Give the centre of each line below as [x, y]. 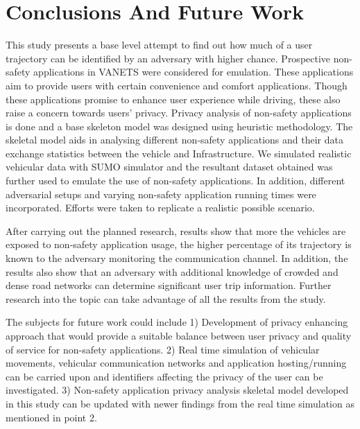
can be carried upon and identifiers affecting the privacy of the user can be [164, 376]
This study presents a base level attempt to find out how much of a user [159, 45]
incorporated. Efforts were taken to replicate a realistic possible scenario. [160, 208]
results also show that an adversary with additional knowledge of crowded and [172, 271]
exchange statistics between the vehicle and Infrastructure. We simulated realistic [179, 153]
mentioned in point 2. [51, 417]
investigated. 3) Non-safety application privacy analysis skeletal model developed [177, 390]
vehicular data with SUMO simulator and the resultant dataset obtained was [169, 167]
